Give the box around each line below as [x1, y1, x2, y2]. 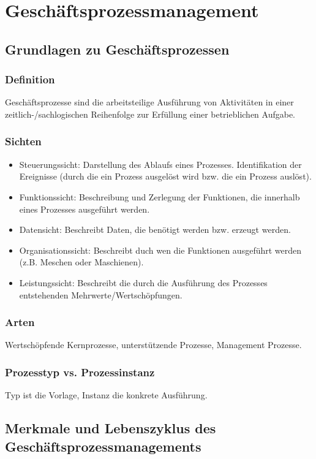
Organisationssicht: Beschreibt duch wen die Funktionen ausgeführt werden [19, 243, 302, 256]
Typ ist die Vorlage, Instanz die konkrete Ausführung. [5, 389, 208, 401]
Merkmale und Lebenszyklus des [5, 419, 216, 438]
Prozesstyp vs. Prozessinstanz [5, 364, 155, 379]
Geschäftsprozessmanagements [5, 436, 201, 455]
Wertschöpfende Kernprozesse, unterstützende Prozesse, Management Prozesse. [5, 338, 302, 351]
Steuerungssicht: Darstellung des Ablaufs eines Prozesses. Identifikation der [19, 157, 302, 170]
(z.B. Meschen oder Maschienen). [19, 256, 144, 268]
